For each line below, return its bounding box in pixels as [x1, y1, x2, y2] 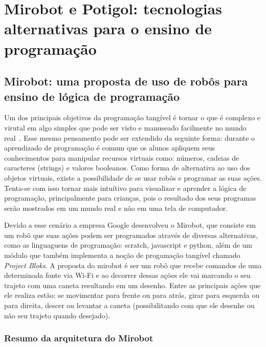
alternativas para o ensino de [4, 18, 212, 39]
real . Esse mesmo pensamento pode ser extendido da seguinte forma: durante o [4, 132, 255, 143]
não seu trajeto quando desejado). [4, 310, 110, 320]
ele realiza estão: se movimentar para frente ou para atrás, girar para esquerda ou [4, 290, 260, 300]
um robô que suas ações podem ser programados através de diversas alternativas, [4, 229, 258, 240]
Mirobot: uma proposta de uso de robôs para [4, 73, 248, 89]
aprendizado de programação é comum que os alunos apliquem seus [4, 142, 215, 153]
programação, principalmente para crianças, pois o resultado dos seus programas [4, 192, 256, 203]
